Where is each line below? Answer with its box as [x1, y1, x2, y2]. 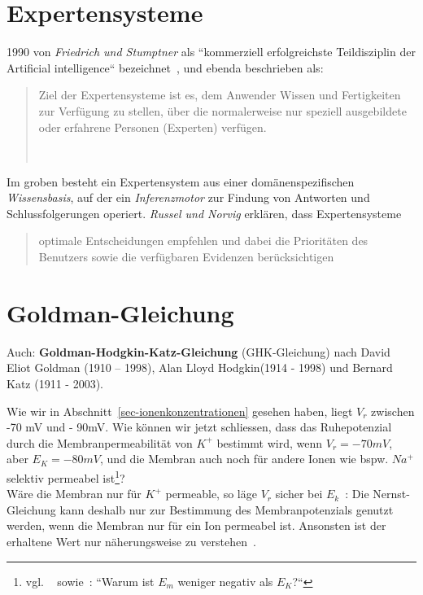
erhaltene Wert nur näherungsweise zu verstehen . [7, 532, 256, 549]
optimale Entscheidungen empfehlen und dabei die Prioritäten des [38, 232, 368, 249]
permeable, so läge [165, 485, 257, 502]
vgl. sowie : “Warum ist [25, 572, 155, 589]
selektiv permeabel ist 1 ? [7, 466, 125, 486]
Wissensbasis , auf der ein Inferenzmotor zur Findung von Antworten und [7, 189, 370, 206]
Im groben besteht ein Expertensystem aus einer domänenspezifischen [7, 173, 355, 190]
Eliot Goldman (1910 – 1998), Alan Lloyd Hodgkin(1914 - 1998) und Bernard [7, 359, 393, 376]
